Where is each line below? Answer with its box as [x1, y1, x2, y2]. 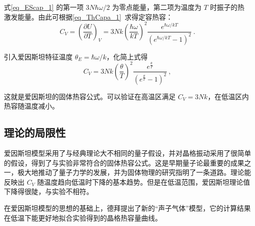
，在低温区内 [207, 91, 249, 101]
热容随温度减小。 [4, 101, 59, 111]
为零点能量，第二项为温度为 [112, 2, 202, 12]
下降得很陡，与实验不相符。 [4, 186, 93, 197]
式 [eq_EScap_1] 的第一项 [4, 2, 84, 12]
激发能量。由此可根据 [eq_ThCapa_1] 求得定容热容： [4, 11, 173, 22]
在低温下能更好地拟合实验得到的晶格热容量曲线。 [4, 212, 162, 223]
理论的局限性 [4, 125, 66, 140]
